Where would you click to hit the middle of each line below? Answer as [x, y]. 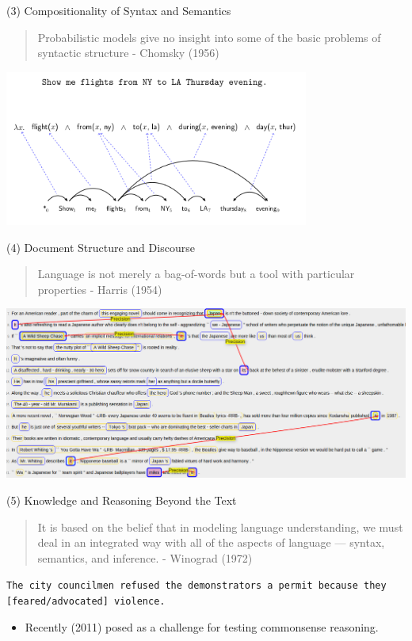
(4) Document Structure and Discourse [101, 247]
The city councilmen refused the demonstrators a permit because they [196, 586]
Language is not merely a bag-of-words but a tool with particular [196, 274]
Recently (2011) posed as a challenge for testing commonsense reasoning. [202, 626]
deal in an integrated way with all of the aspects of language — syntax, [211, 542]
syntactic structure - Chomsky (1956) [128, 53]
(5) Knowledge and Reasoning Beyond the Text [122, 500]
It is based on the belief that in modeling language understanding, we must [220, 527]
